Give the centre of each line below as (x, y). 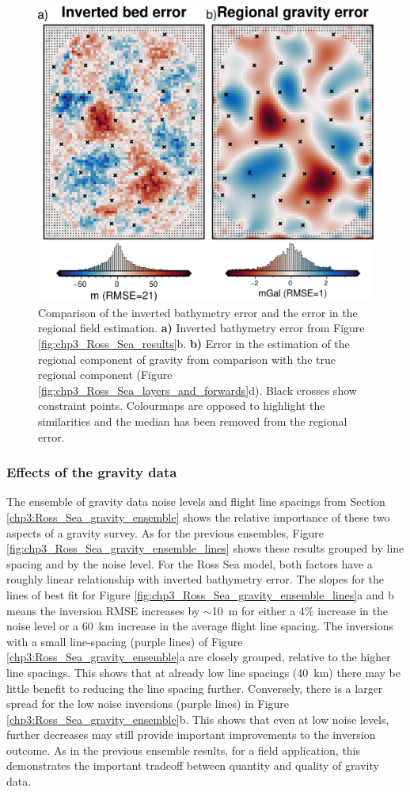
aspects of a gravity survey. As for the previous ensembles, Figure (165, 532)
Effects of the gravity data (92, 472)
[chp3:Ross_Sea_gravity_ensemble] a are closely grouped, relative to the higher (199, 657)
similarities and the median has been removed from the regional (193, 421)
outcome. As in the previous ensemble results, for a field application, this (184, 750)
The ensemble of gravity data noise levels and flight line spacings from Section (196, 501)
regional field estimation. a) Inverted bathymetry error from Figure (201, 328)
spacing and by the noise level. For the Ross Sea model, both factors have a (190, 563)
